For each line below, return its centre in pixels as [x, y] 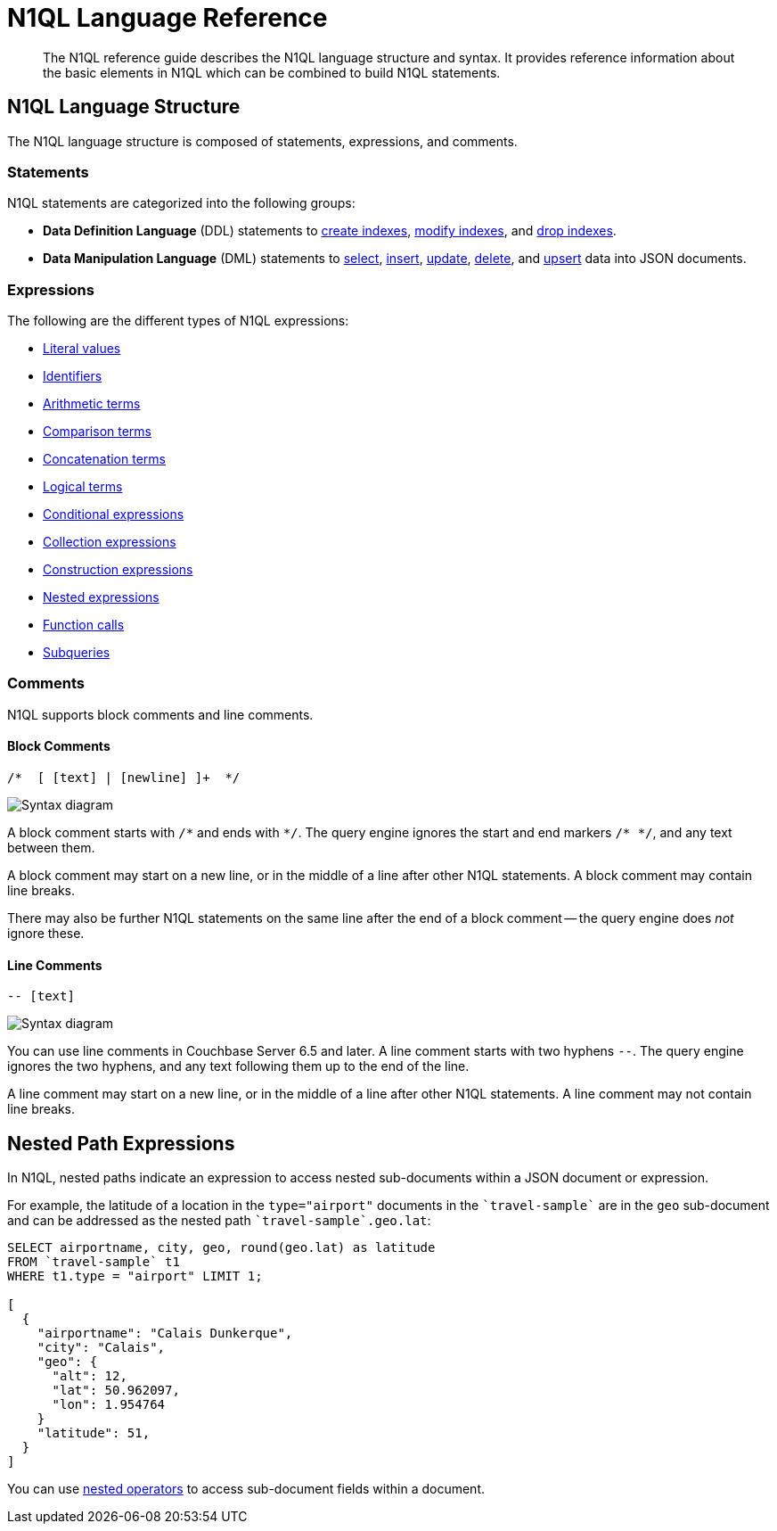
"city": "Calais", [101, 1348]
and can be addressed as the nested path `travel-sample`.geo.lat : [219, 1221]
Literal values [82, 349]
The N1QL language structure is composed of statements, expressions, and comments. [262, 141]
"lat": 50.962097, [116, 1391]
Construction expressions [118, 570]
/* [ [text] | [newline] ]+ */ [124, 778]
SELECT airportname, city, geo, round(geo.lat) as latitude [221, 1248]
